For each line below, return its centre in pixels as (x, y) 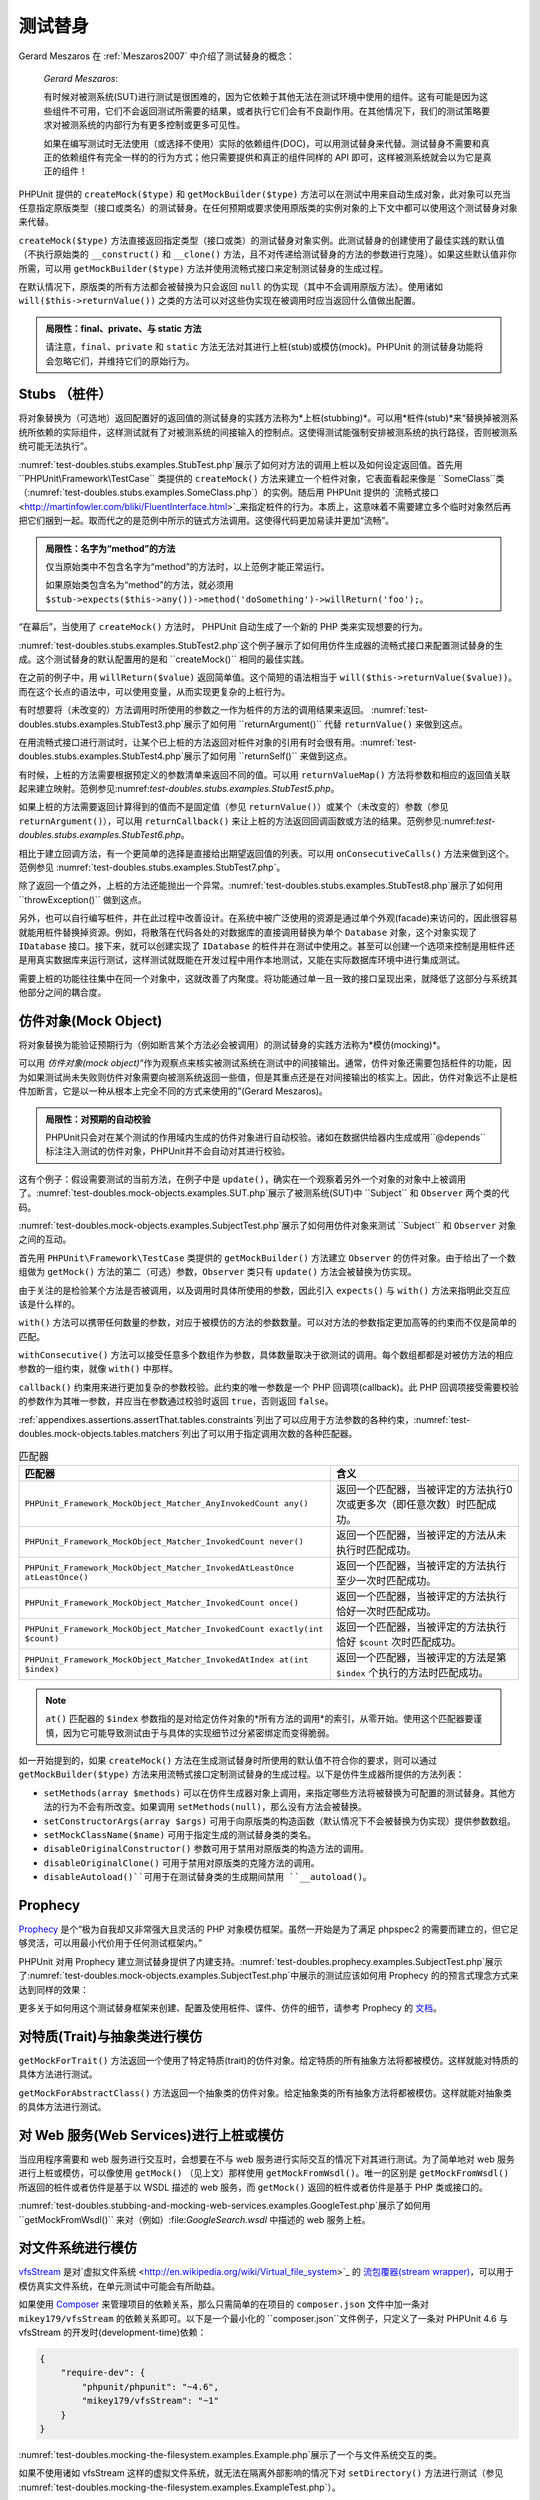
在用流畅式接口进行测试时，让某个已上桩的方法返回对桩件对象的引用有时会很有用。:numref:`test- (217, 742)
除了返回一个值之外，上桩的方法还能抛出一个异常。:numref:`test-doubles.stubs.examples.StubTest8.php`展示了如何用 (261, 886)
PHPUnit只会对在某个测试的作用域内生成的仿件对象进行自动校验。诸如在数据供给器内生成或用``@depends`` (266, 1137)
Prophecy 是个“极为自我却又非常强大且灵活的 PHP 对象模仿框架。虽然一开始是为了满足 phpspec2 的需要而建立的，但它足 (268, 1929)
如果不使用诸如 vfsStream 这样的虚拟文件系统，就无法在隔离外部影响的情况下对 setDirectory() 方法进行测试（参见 (261, 2473)
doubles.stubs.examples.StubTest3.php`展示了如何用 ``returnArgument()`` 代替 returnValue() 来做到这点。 (243, 724)
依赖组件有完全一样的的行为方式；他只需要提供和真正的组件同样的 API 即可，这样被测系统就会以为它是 (272, 157)
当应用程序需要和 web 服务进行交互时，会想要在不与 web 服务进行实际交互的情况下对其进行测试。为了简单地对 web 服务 (266, 2159)
